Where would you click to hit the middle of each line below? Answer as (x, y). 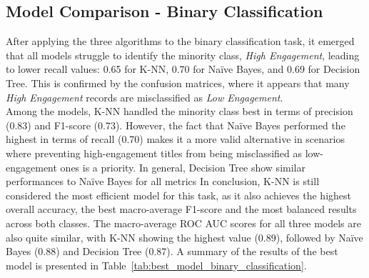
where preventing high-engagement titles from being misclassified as (154, 153)
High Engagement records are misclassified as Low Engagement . (145, 97)
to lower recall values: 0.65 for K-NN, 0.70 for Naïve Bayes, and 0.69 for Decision (183, 69)
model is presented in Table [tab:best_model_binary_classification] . (156, 265)
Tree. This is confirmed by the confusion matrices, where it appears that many (178, 83)
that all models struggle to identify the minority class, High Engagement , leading (183, 55)
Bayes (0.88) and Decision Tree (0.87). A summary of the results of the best (172, 251)
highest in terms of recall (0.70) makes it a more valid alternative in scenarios (175, 139)
